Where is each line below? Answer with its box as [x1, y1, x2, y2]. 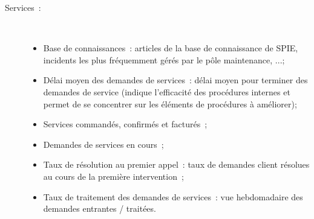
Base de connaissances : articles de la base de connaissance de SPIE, [43, 42, 298, 54]
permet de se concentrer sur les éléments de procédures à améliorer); [43, 97, 297, 110]
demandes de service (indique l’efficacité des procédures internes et [43, 85, 290, 98]
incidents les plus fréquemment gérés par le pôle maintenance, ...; [43, 53, 285, 66]
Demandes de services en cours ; [43, 138, 164, 150]
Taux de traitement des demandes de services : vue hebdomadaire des [43, 190, 303, 203]
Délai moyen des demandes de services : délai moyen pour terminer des [43, 74, 308, 86]
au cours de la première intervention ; [43, 170, 184, 182]
